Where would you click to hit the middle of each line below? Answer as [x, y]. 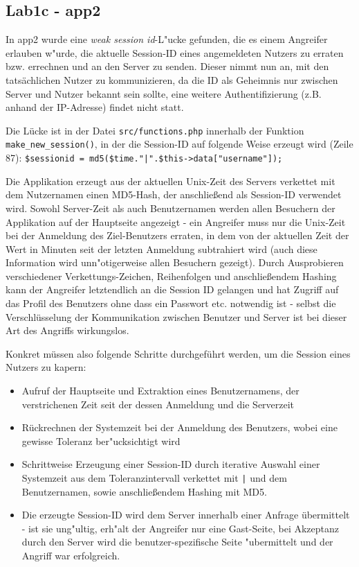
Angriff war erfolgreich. [71, 556]
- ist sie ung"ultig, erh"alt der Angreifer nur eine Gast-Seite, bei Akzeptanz [181, 528]
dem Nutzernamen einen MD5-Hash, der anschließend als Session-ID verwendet [174, 194]
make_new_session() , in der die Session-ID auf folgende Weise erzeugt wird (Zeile [179, 144]
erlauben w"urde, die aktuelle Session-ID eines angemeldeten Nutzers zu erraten [175, 52]
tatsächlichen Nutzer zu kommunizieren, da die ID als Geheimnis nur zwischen [172, 79]
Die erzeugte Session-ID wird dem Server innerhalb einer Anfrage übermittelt [186, 515]
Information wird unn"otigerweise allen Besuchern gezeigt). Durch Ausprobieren [175, 262]
